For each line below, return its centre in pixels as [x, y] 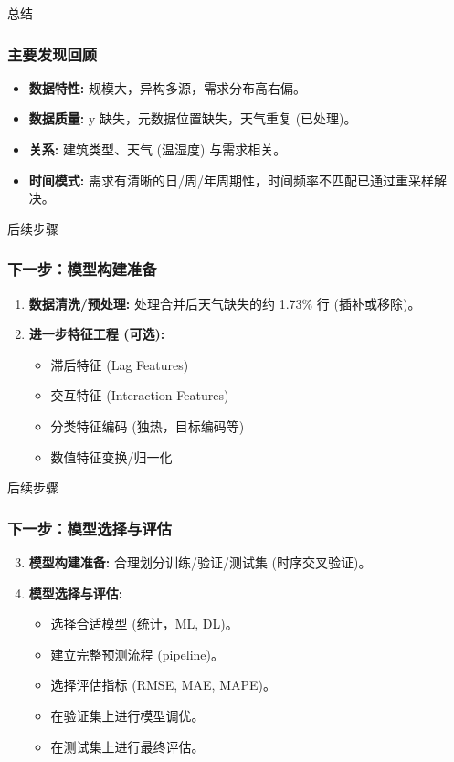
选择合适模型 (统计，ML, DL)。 [144, 624]
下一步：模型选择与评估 [90, 528]
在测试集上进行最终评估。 [127, 746]
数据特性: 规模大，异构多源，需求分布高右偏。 [167, 87]
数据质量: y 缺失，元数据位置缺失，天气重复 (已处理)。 [193, 118]
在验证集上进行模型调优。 [127, 715]
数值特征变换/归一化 [111, 456]
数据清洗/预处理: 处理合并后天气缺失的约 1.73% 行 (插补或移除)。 [225, 303]
